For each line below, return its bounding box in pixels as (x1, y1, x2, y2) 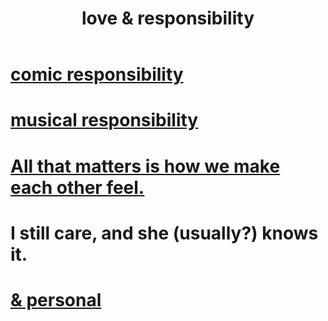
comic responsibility (10, 63, 184, 86)
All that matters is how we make (10, 155, 281, 177)
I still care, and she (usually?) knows (10, 222, 319, 244)
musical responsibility (10, 109, 199, 132)
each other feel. (10, 176, 145, 199)
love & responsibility (81, 7, 255, 30)
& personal (10, 288, 102, 311)
